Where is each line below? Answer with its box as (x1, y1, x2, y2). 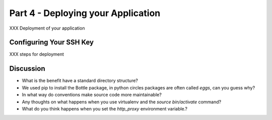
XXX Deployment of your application (9, 25, 85, 31)
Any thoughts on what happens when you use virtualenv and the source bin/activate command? (22, 98, 222, 105)
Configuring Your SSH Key (9, 38, 94, 47)
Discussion (9, 64, 45, 73)
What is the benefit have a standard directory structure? (22, 78, 138, 84)
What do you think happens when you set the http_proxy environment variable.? (22, 105, 187, 111)
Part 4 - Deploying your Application (9, 8, 161, 19)
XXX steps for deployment (9, 51, 64, 57)
